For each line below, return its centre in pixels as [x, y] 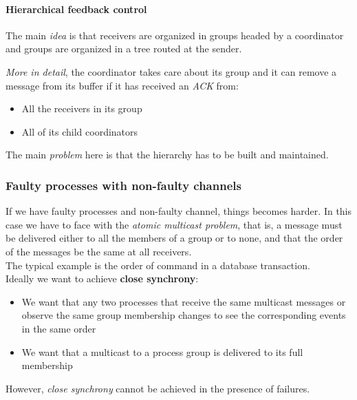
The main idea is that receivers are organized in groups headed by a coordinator [175, 35]
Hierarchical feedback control [76, 9]
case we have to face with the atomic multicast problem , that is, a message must [174, 224]
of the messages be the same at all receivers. [99, 251]
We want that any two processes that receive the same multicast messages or [184, 301]
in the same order [59, 328]
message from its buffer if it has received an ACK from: [122, 85]
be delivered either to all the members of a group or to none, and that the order [174, 238]
